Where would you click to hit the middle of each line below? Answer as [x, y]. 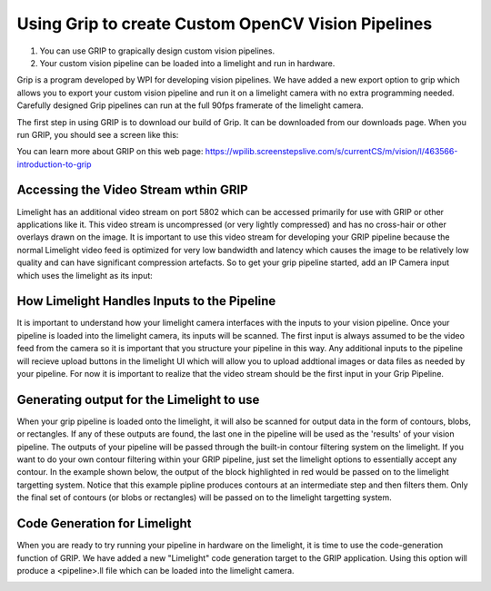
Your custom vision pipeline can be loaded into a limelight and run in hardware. [187, 63]
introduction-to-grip [54, 164]
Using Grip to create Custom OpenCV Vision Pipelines [225, 24]
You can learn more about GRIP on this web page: [110, 152]
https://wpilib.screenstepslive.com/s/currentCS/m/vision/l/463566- [331, 152]
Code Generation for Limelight [104, 523]
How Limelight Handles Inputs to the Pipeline [146, 301]
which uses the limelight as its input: [85, 275]
